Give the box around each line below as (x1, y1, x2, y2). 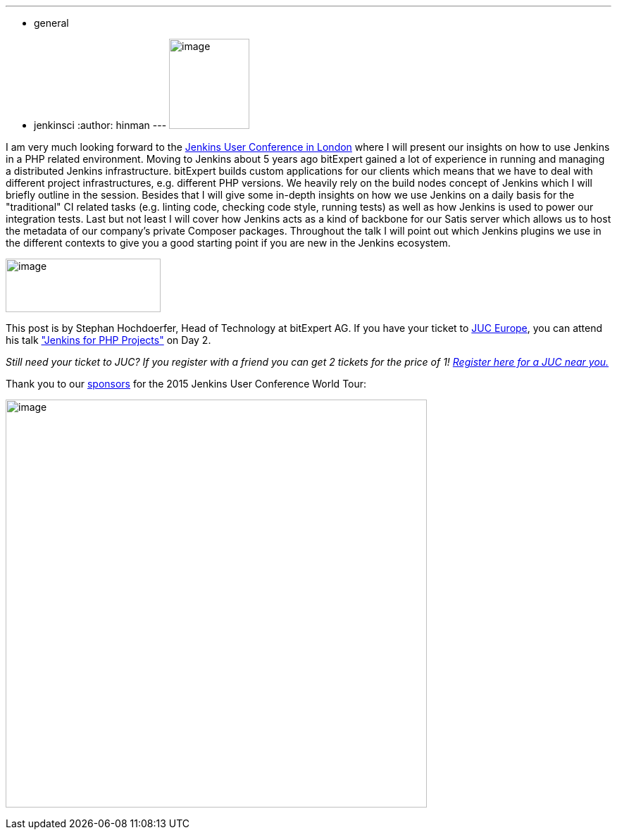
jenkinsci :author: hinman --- (34, 119, 167, 131)
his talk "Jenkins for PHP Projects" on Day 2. (6, 334, 211, 346)
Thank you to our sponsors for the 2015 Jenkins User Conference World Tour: (6, 378, 367, 390)
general (34, 17, 69, 29)
